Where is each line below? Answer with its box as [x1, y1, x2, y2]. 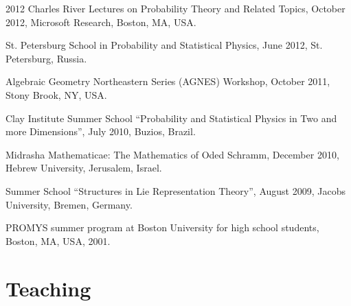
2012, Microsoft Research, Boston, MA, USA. [5, 14, 196, 29]
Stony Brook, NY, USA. [5, 87, 107, 102]
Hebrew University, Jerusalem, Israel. [5, 161, 162, 175]
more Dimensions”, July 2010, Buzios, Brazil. [5, 124, 196, 139]
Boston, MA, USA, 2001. [5, 233, 111, 248]
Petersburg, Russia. [5, 51, 87, 65]
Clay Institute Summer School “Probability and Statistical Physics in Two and [5, 110, 337, 125]
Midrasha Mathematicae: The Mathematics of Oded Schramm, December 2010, [5, 147, 339, 161]
